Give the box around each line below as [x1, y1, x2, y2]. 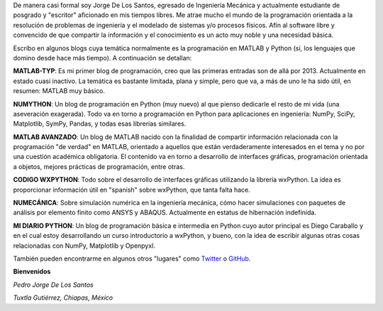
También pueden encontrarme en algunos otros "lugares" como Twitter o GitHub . [13, 254, 251, 263]
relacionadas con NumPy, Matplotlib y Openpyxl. [13, 241, 156, 250]
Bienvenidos [13, 267, 51, 276]
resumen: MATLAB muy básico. [13, 87, 106, 95]
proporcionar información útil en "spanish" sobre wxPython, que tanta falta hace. [13, 185, 251, 194]
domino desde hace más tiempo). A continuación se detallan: [13, 53, 192, 62]
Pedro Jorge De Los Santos [13, 280, 94, 289]
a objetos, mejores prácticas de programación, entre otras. [13, 162, 185, 170]
